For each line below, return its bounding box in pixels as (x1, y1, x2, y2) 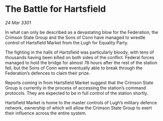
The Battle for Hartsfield (5, 3, 106, 15)
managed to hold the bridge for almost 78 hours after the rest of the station (5, 60, 158, 65)
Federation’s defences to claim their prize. (5, 70, 90, 76)
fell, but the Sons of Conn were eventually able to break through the (5, 65, 143, 71)
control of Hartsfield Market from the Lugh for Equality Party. (5, 39, 129, 45)
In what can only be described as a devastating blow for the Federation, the (5, 29, 159, 35)
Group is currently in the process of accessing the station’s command (5, 85, 146, 91)
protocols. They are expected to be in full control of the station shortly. (5, 90, 149, 96)
